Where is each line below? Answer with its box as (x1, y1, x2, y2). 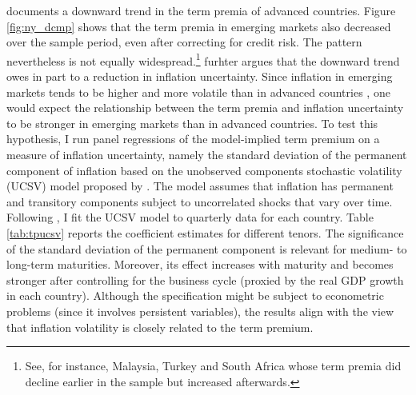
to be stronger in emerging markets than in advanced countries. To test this (6, 114, 378, 131)
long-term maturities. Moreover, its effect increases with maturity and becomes (6, 256, 394, 273)
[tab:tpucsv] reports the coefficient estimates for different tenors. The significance (6, 224, 404, 241)
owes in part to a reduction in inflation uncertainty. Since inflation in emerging (6, 68, 393, 85)
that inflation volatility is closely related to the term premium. (6, 318, 314, 335)
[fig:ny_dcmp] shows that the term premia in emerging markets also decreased (6, 18, 391, 34)
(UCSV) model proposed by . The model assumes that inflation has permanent (6, 178, 394, 194)
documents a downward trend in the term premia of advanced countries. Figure (6, 2, 396, 18)
